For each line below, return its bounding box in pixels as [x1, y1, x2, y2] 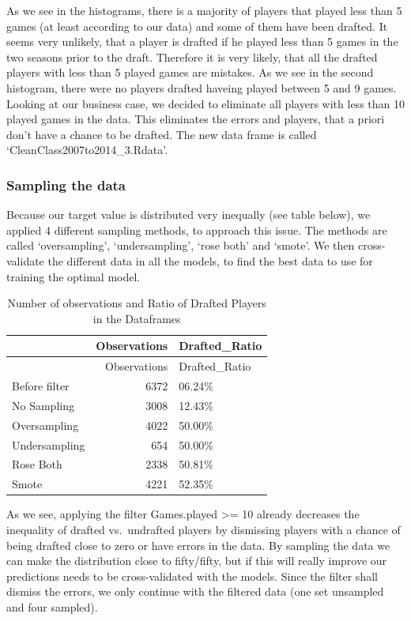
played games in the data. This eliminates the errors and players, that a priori [6, 111, 385, 127]
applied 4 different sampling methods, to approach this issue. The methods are [6, 221, 387, 238]
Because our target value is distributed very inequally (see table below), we [6, 206, 371, 223]
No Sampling [12, 397, 74, 413]
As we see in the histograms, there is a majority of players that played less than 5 [6, 2, 402, 18]
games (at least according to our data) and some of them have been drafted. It [6, 17, 388, 34]
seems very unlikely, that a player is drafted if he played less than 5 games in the [6, 33, 398, 50]
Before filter [12, 378, 70, 393]
